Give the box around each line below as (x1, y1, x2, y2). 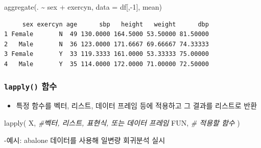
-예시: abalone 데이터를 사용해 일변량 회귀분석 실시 (4, 134, 165, 145)
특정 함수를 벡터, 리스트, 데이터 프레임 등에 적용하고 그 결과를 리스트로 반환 (16, 100, 257, 111)
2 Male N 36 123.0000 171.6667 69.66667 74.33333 (4, 40, 209, 48)
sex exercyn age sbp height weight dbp (22, 20, 209, 28)
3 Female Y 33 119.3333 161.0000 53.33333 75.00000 (4, 50, 209, 58)
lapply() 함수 (4, 80, 57, 93)
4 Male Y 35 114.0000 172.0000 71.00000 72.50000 (4, 60, 209, 68)
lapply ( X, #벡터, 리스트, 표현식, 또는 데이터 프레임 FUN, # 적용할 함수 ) (4, 117, 240, 128)
